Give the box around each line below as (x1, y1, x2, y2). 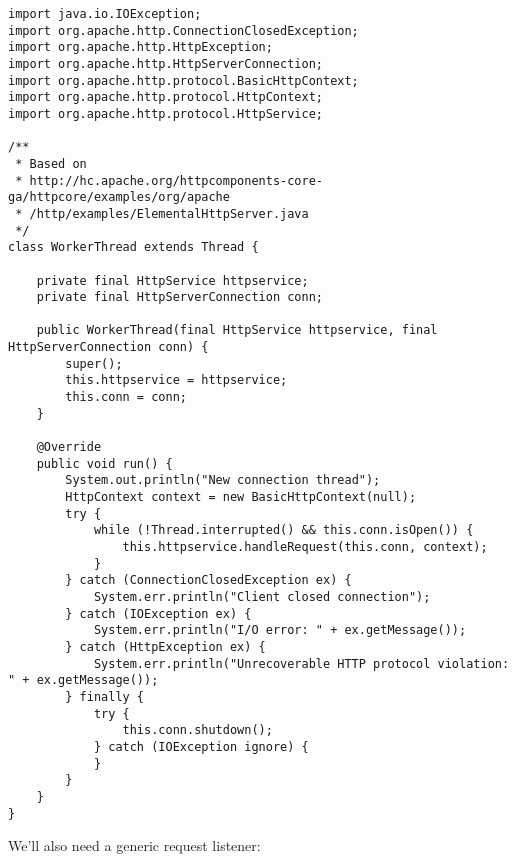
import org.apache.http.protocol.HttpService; (8, 106, 323, 121)
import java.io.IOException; (8, 7, 202, 21)
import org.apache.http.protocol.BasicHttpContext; (8, 73, 359, 88)
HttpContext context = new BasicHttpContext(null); (65, 490, 417, 505)
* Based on (15, 156, 87, 171)
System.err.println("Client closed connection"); (93, 589, 431, 604)
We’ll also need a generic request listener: (8, 835, 261, 856)
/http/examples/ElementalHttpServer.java (29, 206, 309, 221)
